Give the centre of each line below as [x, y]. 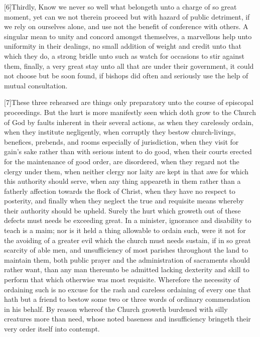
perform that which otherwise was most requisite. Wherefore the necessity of [122, 279]
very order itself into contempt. [52, 328]
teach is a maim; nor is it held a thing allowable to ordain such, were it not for [125, 230]
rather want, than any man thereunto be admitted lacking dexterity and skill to [127, 269]
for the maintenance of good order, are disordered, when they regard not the [122, 161]
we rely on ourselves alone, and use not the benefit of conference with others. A [126, 26]
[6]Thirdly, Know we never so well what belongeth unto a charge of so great [120, 7]
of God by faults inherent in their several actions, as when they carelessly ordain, [129, 122]
